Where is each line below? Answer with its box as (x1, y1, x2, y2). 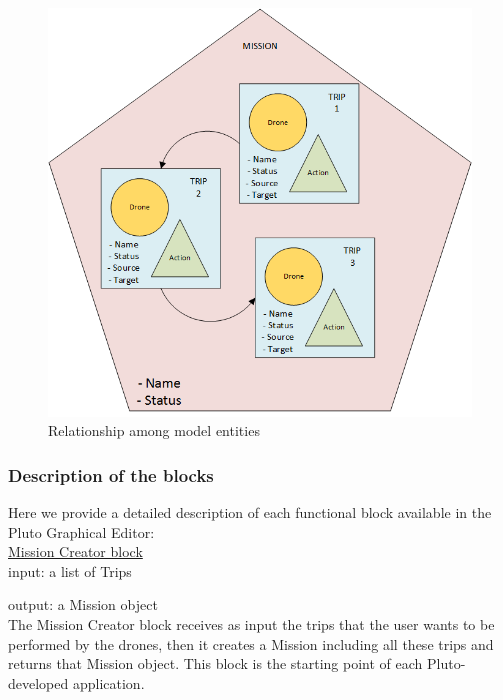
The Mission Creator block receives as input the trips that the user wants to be (8, 614, 495, 635)
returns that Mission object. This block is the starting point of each (8, 653, 423, 674)
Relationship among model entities (48, 420, 260, 441)
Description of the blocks (8, 462, 214, 487)
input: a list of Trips (8, 560, 132, 581)
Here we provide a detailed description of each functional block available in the (8, 502, 492, 523)
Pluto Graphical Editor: (8, 521, 155, 542)
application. (72, 672, 145, 693)
